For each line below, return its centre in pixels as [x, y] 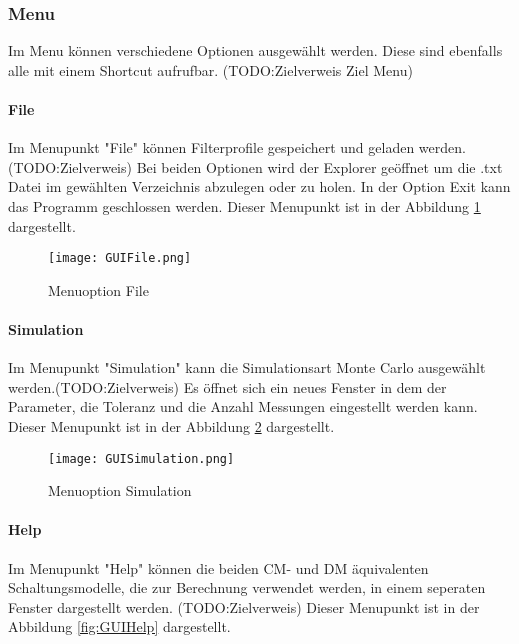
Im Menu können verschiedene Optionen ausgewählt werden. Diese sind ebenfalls [255, 50]
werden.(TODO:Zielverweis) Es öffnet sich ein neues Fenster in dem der [227, 386]
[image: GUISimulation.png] [141, 458]
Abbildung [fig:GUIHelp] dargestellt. [119, 626]
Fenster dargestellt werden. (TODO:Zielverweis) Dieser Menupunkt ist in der [244, 606]
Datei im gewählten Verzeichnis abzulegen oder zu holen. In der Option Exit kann [259, 186]
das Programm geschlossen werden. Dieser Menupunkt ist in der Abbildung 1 [244, 205]
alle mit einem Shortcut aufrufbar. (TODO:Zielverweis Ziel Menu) [210, 69]
